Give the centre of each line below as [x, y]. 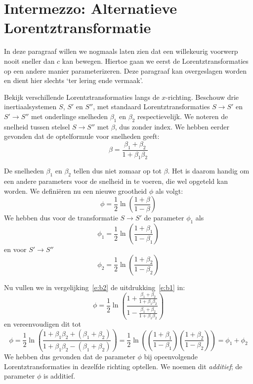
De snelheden [24, 171]
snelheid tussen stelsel [37, 126]
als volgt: [169, 191]
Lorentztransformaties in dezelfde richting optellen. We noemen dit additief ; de [123, 366]
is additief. [59, 376]
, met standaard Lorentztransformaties [151, 107]
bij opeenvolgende [171, 356]
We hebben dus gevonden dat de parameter [70, 356]
